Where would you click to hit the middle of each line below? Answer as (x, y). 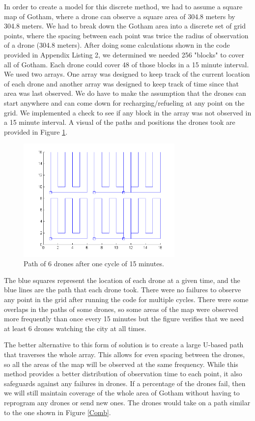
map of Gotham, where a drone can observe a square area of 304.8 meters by (120, 16)
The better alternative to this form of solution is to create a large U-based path (124, 345)
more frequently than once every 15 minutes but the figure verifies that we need (124, 319)
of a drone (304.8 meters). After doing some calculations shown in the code (117, 45)
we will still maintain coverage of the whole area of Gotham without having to (122, 393)
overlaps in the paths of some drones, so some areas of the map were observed (121, 309)
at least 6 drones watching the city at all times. (75, 328)
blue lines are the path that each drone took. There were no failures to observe (123, 290)
